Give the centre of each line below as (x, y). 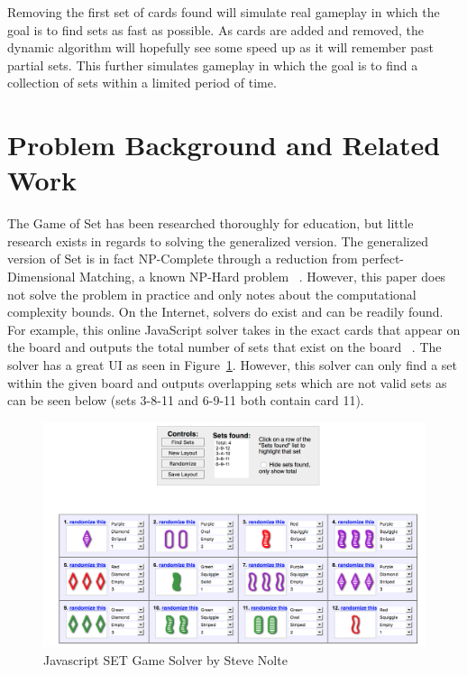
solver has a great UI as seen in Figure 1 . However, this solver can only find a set (233, 365)
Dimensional (41, 277)
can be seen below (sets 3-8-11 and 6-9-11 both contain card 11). (186, 400)
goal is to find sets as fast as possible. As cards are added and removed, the (216, 29)
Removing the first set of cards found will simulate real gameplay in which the (224, 12)
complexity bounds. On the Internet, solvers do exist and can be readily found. (225, 312)
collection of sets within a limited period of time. (142, 83)
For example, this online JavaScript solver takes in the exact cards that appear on (234, 329)
